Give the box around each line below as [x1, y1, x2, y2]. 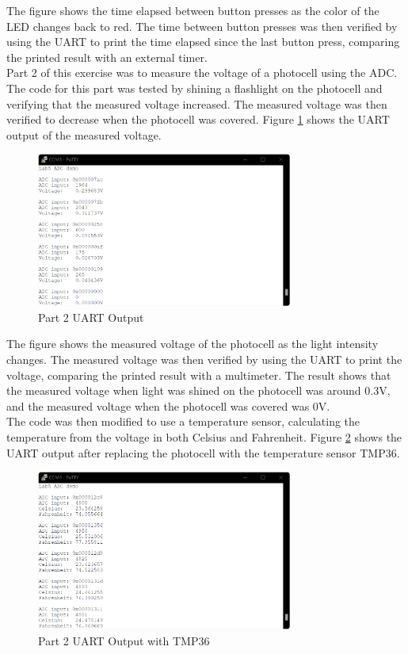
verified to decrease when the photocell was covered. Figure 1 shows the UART [6, 111, 390, 128]
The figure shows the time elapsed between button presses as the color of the [6, 2, 379, 18]
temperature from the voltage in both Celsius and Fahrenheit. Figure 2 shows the [6, 428, 402, 445]
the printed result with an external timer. [6, 48, 208, 65]
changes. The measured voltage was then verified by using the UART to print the [6, 351, 402, 368]
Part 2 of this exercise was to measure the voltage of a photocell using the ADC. [6, 64, 398, 81]
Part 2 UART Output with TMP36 [38, 633, 210, 649]
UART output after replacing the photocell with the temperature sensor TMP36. [6, 444, 400, 461]
